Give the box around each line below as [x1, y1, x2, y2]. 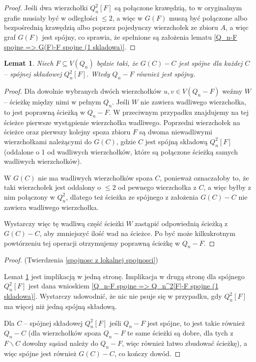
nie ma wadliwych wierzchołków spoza [38, 172, 153, 182]
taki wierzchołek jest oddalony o [4, 182, 101, 192]
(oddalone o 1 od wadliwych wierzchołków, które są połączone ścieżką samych [4, 146, 238, 156]
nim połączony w [4, 191, 55, 202]
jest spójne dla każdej [178, 58, 243, 68]
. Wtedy [86, 69, 110, 79]
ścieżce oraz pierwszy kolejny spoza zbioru [4, 127, 131, 137]
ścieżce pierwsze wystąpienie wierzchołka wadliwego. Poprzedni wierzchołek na [4, 117, 240, 127]
